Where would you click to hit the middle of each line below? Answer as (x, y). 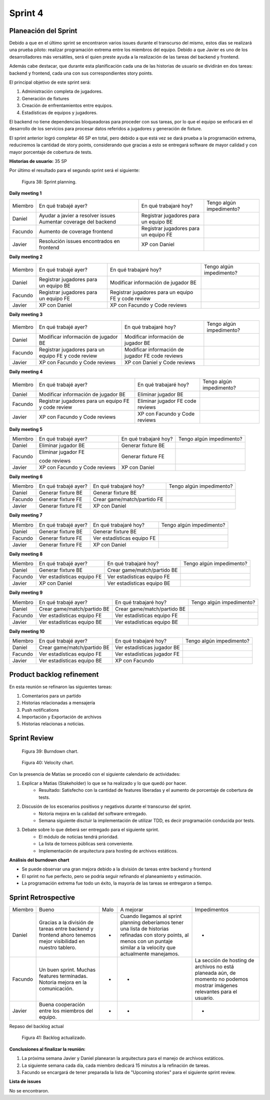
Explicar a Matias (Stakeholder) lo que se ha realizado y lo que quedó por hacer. (104, 783)
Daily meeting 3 (26, 314)
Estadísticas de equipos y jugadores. (59, 112)
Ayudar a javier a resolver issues (77, 215)
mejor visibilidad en (62, 941)
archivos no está (215, 967)
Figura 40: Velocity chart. (48, 763)
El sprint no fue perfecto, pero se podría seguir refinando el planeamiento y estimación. (112, 876)
